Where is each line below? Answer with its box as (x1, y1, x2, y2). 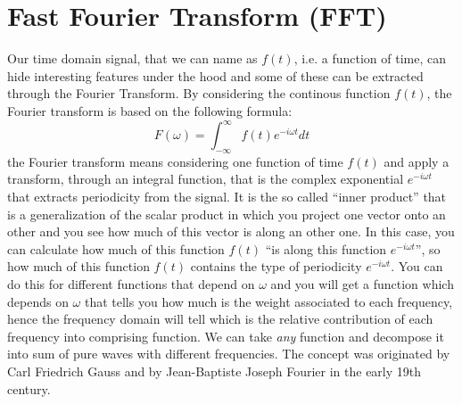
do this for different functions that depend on (7, 274, 255, 293)
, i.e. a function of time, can (293, 49, 446, 68)
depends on (7, 292, 69, 310)
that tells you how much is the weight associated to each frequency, (84, 292, 453, 310)
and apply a (384, 152, 450, 170)
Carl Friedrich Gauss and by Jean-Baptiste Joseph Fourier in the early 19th (7, 361, 422, 380)
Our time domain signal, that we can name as (7, 49, 258, 68)
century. (7, 379, 51, 398)
